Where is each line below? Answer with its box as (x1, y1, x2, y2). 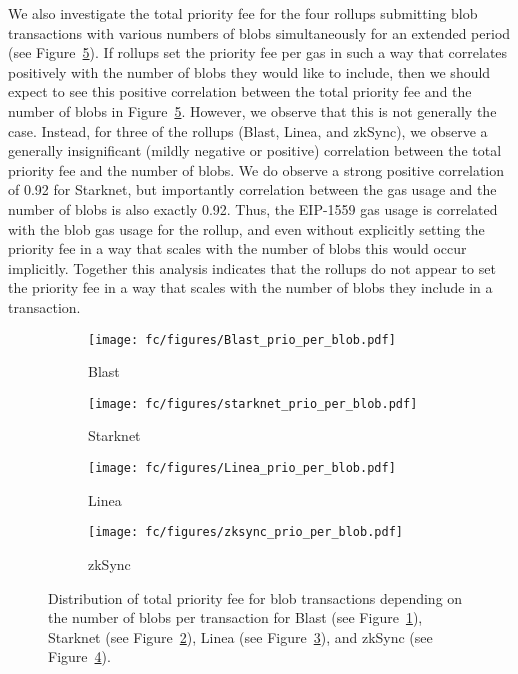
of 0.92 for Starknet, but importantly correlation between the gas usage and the (8, 179, 497, 200)
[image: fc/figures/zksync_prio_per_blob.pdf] (88, 525, 403, 540)
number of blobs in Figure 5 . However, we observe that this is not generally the (8, 100, 497, 121)
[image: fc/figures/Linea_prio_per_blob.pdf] (88, 461, 396, 475)
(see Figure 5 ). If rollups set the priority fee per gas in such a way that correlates (8, 42, 508, 63)
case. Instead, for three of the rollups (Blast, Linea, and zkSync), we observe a (8, 120, 488, 141)
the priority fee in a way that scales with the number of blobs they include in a (8, 277, 493, 298)
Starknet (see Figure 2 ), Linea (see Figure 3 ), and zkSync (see (48, 626, 433, 647)
